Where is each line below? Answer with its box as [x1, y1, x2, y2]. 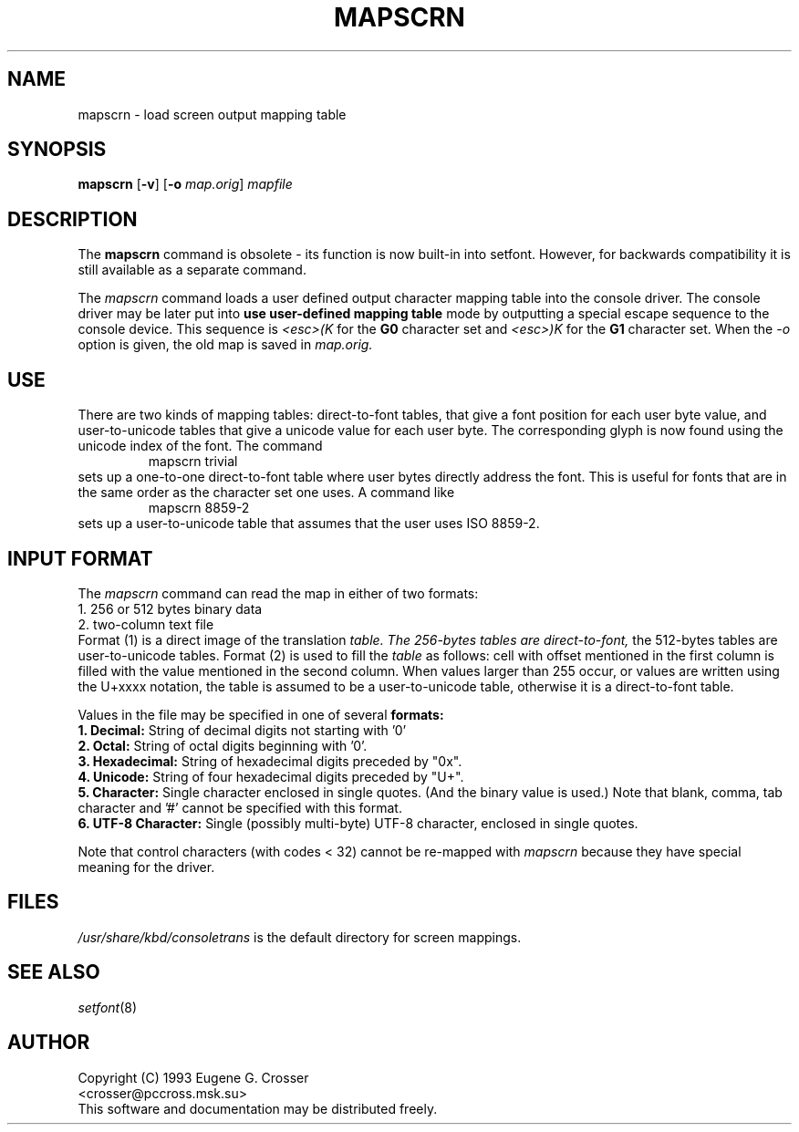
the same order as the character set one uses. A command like [78, 484, 455, 501]
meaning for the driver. [78, 858, 215, 875]
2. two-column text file [78, 616, 214, 632]
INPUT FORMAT [7, 546, 153, 570]
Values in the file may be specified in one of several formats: [78, 706, 444, 722]
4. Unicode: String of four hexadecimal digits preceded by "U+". [78, 768, 464, 784]
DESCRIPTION [7, 207, 138, 231]
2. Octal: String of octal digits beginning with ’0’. [78, 737, 368, 753]
